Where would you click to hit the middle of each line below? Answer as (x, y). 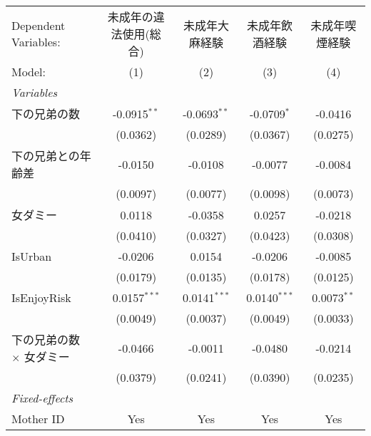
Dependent (39, 25)
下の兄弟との (46, 156)
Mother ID (38, 419)
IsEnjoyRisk (41, 297)
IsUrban (32, 256)
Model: (29, 72)
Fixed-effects (42, 398)
